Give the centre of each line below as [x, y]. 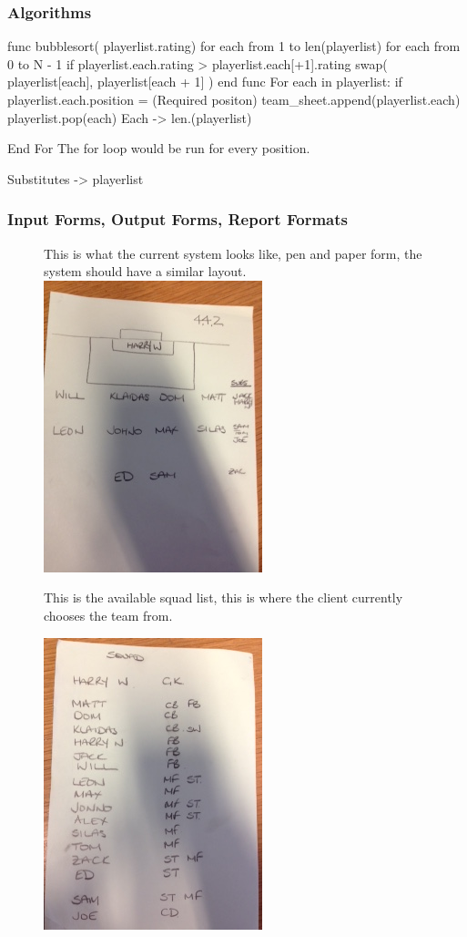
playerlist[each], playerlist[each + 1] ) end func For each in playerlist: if [205, 82]
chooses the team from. [108, 615]
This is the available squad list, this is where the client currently [223, 597]
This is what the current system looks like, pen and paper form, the [233, 253]
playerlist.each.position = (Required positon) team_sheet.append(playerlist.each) [234, 99]
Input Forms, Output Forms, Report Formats [178, 219]
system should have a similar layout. [145, 271]
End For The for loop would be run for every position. [159, 148]
